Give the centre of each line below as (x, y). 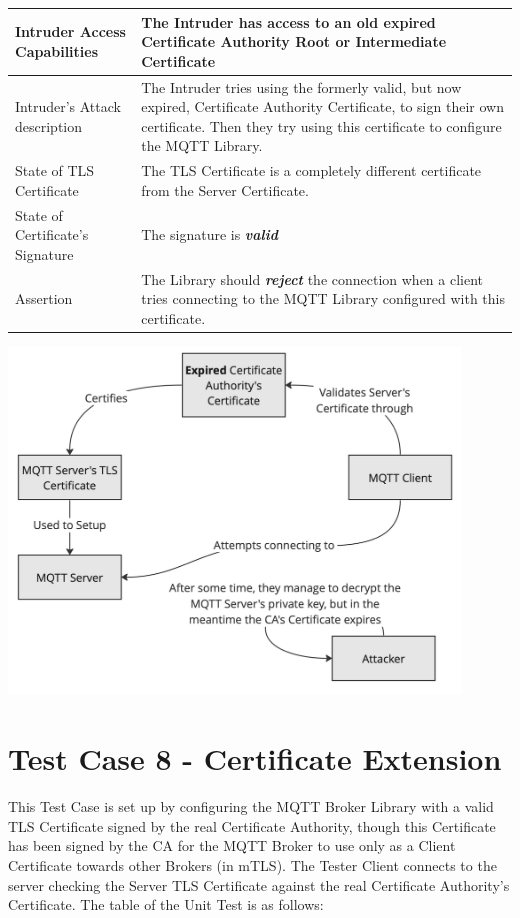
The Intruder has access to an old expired (288, 21)
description (49, 125)
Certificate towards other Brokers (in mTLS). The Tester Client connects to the (252, 864)
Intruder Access (70, 31)
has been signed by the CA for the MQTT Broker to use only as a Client (232, 845)
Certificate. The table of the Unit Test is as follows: (166, 904)
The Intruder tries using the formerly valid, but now (301, 86)
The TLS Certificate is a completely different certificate (311, 170)
